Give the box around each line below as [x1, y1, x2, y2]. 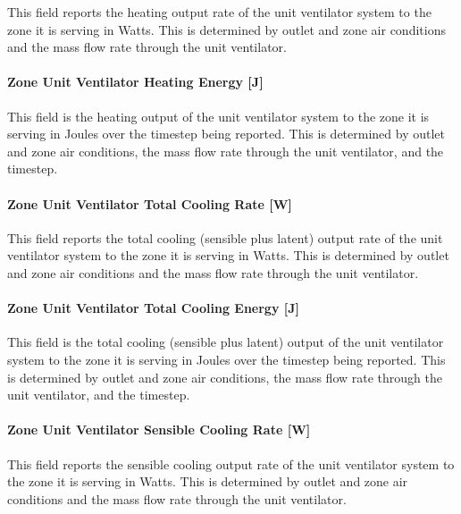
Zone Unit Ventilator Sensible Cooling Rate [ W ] [7, 420, 311, 439]
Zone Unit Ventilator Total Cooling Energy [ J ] [7, 299, 300, 317]
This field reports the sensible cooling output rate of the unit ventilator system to [7, 454, 455, 473]
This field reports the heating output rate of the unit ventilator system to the [7, 3, 432, 21]
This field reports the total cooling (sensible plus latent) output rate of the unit [7, 228, 443, 247]
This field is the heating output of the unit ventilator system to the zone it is [7, 106, 430, 125]
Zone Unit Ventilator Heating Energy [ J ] [7, 72, 264, 91]
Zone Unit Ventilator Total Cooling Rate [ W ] [7, 194, 292, 213]
